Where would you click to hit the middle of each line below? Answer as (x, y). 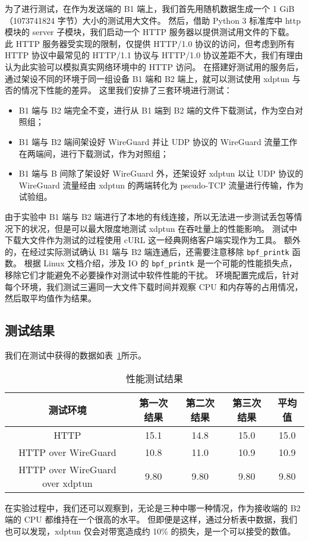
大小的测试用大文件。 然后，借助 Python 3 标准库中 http (191, 20)
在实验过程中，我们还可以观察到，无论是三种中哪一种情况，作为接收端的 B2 (153, 507)
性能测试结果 (154, 378)
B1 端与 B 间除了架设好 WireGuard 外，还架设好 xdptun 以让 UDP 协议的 (161, 173)
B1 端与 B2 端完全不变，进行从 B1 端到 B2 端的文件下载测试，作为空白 (157, 110)
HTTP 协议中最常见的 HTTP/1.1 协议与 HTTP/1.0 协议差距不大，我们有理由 (154, 55)
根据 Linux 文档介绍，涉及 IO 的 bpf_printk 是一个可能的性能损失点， (160, 263)
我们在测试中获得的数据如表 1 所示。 (75, 355)
